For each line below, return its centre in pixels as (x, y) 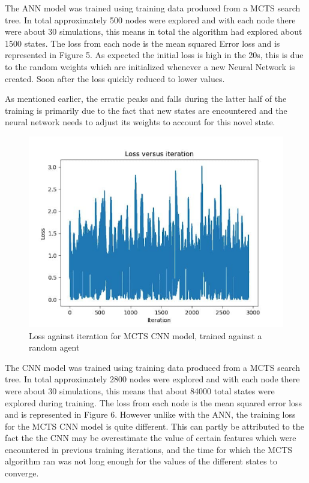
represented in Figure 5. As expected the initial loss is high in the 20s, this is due (154, 55)
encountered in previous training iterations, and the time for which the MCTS (149, 449)
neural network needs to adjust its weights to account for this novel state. (140, 122)
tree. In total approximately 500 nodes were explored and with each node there (150, 19)
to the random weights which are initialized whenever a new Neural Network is (150, 66)
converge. (22, 473)
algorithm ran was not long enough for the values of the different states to (141, 461)
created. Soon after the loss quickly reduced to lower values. (115, 78)
